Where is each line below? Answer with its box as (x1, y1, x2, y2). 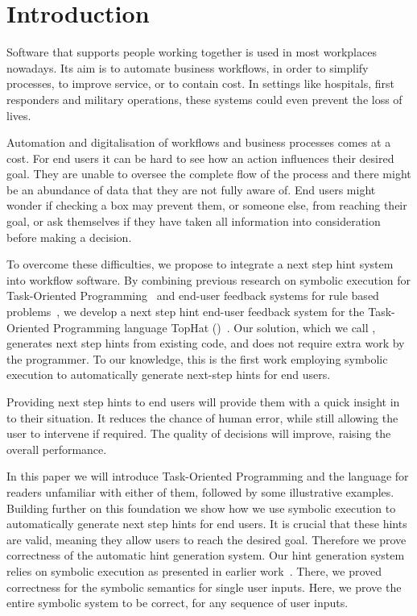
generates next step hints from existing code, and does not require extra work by (6, 335, 405, 352)
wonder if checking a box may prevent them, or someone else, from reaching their (6, 197, 407, 214)
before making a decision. (6, 228, 132, 245)
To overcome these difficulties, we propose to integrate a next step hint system (6, 256, 394, 273)
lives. (6, 106, 31, 123)
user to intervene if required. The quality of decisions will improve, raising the (6, 425, 391, 442)
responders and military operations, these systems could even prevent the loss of (6, 90, 403, 107)
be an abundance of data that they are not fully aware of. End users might (6, 181, 376, 198)
